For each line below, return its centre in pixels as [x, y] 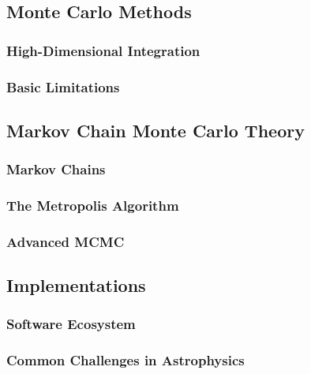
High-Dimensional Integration [103, 50]
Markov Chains [56, 169]
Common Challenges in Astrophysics [126, 360]
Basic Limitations [63, 86]
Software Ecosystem [71, 324]
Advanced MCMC [66, 241]
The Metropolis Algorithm [93, 206]
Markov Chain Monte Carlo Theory [155, 130]
